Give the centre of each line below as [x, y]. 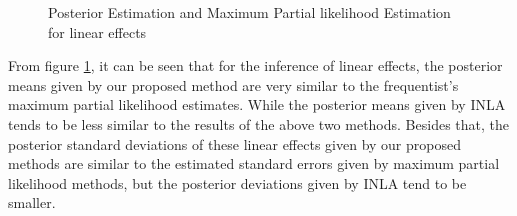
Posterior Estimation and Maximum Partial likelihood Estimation [249, 12]
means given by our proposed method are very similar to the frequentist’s [233, 84]
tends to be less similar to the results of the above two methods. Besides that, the [259, 123]
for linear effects [97, 31]
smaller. [32, 202]
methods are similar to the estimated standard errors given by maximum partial [254, 163]
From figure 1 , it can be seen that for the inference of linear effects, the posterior [255, 65]
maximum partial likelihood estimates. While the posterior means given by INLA [257, 104]
